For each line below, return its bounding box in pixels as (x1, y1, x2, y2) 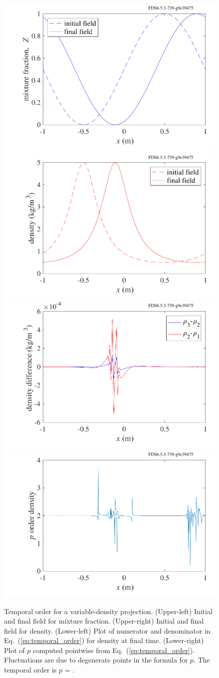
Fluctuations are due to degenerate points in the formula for (4, 655, 188, 665)
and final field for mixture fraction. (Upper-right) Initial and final (4, 616, 204, 626)
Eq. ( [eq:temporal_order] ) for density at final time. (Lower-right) (4, 635, 204, 646)
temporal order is (4, 665, 57, 675)
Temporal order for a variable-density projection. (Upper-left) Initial (4, 606, 213, 616)
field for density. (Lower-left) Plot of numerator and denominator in (4, 625, 211, 636)
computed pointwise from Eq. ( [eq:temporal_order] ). (33, 645, 195, 655)
